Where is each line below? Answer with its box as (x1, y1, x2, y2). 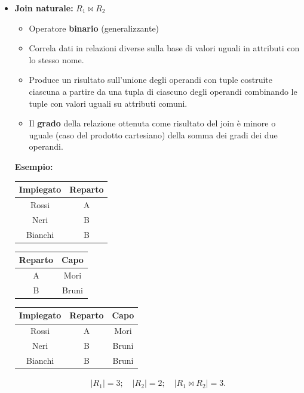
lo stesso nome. (29, 53, 84, 66)
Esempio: (14, 160, 53, 172)
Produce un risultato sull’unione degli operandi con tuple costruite (29, 73, 273, 86)
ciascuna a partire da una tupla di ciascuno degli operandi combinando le (29, 85, 297, 97)
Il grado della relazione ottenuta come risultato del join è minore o (29, 117, 276, 129)
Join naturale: (14, 2, 73, 14)
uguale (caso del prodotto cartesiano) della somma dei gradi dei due (29, 128, 278, 141)
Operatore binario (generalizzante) (29, 21, 159, 34)
